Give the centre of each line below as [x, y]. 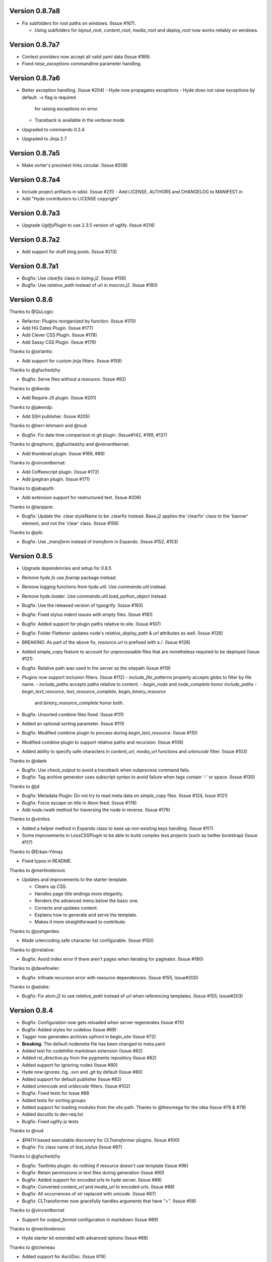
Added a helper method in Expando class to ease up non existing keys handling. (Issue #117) [118, 828]
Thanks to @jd [24, 786]
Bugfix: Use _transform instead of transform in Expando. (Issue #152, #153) [100, 542]
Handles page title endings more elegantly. [79, 893]
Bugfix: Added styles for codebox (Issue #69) [69, 1029]
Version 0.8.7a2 [35, 240]
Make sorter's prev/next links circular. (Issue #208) [75, 165]
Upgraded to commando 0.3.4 [53, 129]
